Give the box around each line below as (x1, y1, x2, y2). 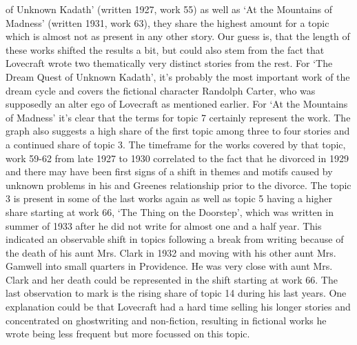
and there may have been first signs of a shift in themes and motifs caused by (6, 164, 333, 179)
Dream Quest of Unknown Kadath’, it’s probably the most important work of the (6, 69, 350, 83)
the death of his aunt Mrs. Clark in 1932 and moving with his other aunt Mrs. (6, 245, 336, 259)
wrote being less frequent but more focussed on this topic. (6, 326, 250, 341)
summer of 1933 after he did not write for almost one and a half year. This (6, 218, 322, 233)
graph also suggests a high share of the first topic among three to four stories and (6, 124, 350, 138)
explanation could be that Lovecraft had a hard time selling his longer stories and (6, 299, 351, 314)
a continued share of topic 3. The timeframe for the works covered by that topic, (6, 137, 346, 151)
